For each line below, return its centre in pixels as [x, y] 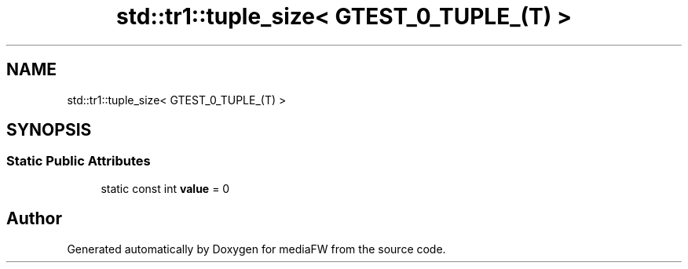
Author [34, 219]
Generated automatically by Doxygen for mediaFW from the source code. [256, 249]
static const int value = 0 [165, 188]
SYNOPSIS [49, 130]
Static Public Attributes [79, 161]
